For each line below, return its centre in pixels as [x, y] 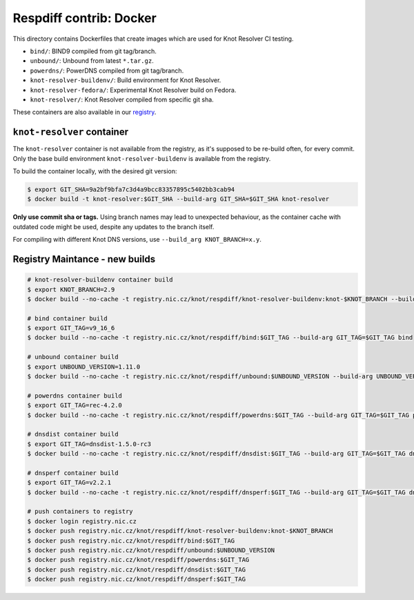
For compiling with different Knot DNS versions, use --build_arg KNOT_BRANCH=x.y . [137, 240]
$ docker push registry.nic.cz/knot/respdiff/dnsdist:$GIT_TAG [137, 569]
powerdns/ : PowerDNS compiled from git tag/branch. [107, 70]
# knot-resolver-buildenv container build [100, 280]
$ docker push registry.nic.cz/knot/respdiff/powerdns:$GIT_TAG [138, 560]
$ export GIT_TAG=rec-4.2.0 [75, 405]
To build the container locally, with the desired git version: [95, 171]
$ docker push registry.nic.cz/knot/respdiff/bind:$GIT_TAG [131, 541]
